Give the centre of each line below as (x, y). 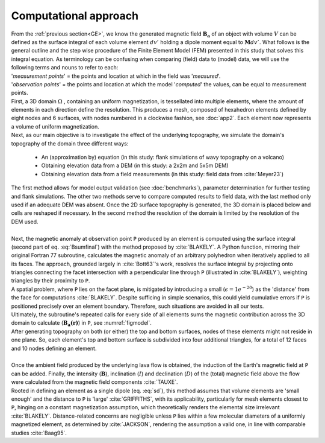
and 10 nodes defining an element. (54, 348)
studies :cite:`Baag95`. (39, 433)
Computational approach (75, 16)
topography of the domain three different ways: (70, 143)
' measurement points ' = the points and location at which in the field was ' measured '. (116, 76)
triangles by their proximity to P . (51, 281)
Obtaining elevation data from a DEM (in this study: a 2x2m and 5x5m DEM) (135, 165)
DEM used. (25, 221)
